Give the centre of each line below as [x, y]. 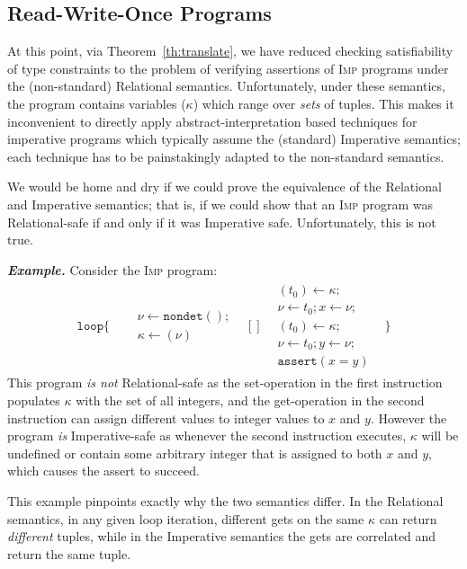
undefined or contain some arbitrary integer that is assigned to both [195, 453]
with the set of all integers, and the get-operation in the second [250, 400]
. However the [409, 418]
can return [408, 518]
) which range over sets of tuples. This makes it [323, 103]
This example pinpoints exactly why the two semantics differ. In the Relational [225, 500]
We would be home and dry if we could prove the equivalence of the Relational [225, 187]
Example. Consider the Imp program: [112, 269]
